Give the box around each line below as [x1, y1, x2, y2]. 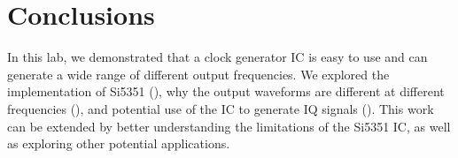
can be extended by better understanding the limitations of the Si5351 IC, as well [7, 117, 451, 135]
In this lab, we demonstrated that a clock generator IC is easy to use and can [7, 48, 428, 66]
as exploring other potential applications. [7, 134, 230, 153]
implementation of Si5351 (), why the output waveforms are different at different [7, 82, 445, 101]
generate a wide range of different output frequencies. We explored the [7, 64, 390, 83]
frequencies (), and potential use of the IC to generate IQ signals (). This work [7, 99, 434, 117]
